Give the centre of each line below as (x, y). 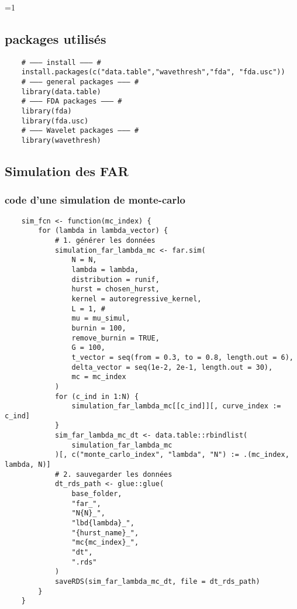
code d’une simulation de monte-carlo (95, 200)
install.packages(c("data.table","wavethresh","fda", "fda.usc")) (153, 72)
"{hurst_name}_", (105, 533)
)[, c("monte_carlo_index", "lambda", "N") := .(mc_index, (172, 455)
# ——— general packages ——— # (80, 82)
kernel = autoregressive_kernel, (137, 299)
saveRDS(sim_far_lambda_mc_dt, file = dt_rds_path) (157, 581)
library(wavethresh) (61, 141)
